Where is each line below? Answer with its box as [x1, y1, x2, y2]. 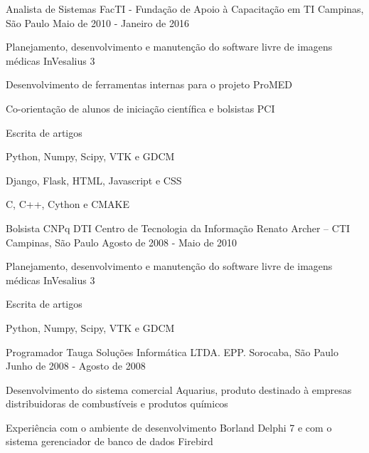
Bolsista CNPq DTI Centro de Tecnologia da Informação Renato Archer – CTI [6, 220, 351, 235]
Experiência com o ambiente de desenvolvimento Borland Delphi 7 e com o [6, 420, 332, 434]
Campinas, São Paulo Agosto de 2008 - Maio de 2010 [6, 234, 237, 249]
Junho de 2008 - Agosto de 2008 [6, 358, 146, 373]
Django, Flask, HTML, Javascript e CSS [6, 172, 182, 187]
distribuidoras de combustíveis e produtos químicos [6, 396, 228, 411]
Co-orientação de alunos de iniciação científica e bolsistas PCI [6, 100, 275, 115]
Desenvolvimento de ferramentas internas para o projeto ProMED [6, 77, 292, 92]
